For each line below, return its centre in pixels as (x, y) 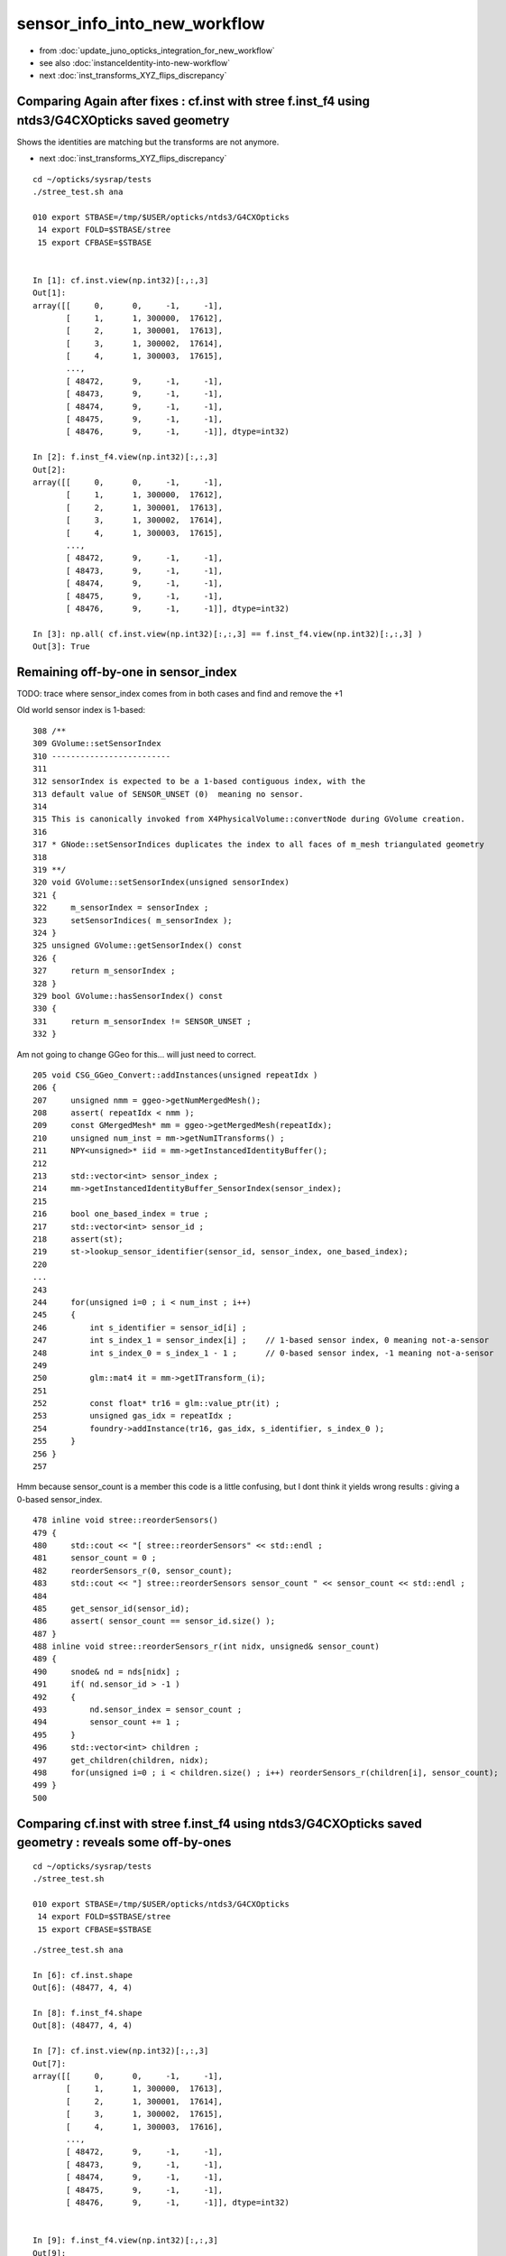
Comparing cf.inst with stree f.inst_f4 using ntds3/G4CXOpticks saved (220, 1823)
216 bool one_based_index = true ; (121, 1214)
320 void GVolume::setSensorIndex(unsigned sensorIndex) (161, 883)
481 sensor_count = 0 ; (95, 1558)
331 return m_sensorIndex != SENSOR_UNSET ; (142, 1021)
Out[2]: (50, 470)
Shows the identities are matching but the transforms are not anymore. (148, 142)
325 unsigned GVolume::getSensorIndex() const (138, 946)
